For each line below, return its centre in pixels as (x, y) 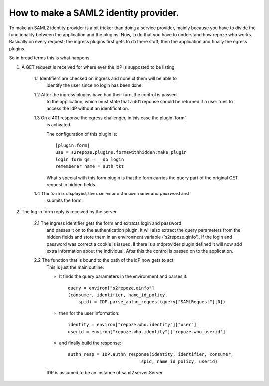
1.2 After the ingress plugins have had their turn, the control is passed (105, 94)
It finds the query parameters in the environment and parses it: (123, 276)
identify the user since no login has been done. (95, 85)
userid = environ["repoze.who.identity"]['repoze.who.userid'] (147, 331)
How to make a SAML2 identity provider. (94, 13)
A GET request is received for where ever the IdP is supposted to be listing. (99, 67)
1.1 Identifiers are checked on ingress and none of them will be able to (105, 78)
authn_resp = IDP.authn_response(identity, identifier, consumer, (151, 354)
